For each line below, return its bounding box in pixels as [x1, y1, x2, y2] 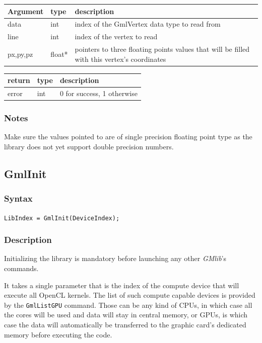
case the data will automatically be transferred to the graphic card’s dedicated [4, 319, 246, 330]
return [8, 75, 30, 85]
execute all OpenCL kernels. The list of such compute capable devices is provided [4, 290, 255, 300]
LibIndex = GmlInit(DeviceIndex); [4, 214, 120, 222]
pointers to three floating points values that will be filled [75, 44, 250, 54]
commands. [4, 263, 39, 274]
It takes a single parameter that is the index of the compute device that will [4, 280, 239, 290]
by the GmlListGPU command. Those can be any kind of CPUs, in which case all [4, 299, 252, 310]
